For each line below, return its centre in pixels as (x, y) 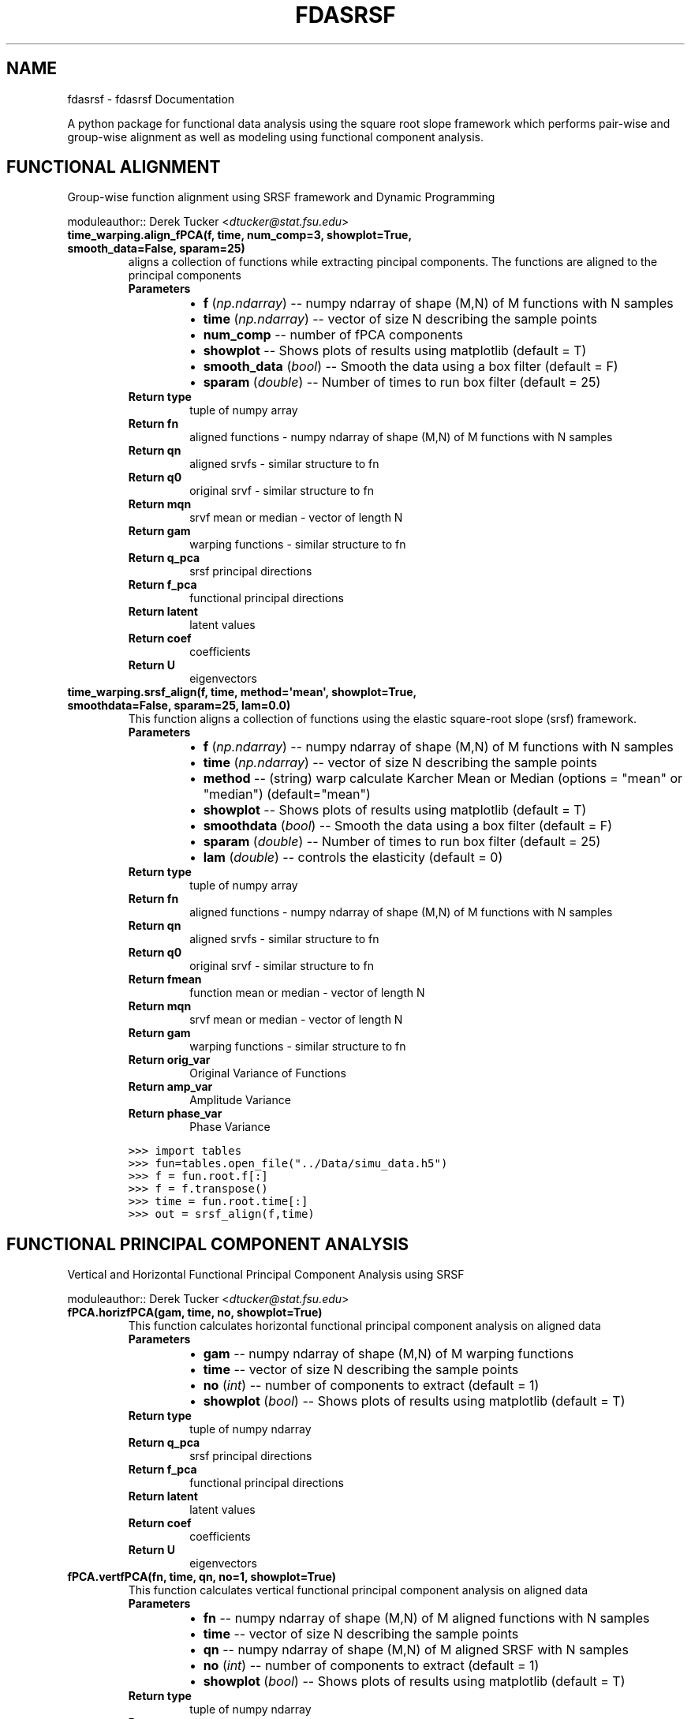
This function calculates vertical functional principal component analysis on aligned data (358, 1590)
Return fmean (165, 979)
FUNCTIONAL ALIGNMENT (114, 167)
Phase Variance (230, 1127)
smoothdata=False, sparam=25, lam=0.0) (179, 706)
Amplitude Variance (240, 1100)
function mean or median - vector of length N (307, 993)
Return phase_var (175, 1114)
